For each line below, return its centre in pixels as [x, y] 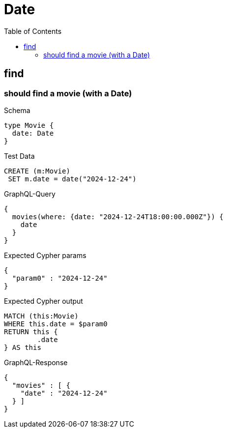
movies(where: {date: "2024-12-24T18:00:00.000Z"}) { [118, 216]
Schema [17, 110]
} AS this [23, 347]
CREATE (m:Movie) [37, 171]
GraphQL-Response [36, 362]
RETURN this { [31, 331]
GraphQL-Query [30, 194]
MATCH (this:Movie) [41, 316]
